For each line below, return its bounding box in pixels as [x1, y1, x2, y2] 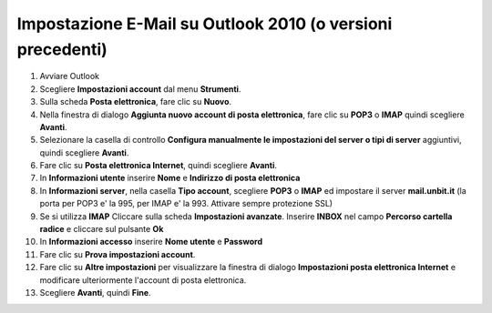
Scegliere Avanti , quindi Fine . [39, 287, 151, 298]
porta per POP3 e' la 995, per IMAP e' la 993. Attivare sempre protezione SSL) [39, 198, 333, 209]
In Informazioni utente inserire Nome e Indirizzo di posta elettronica [39, 173, 301, 184]
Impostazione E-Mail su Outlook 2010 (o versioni [16, 14, 393, 34]
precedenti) [16, 39, 108, 59]
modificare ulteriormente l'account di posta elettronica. [39, 274, 247, 286]
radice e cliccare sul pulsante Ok [39, 224, 164, 235]
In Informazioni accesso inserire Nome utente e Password [39, 237, 263, 247]
